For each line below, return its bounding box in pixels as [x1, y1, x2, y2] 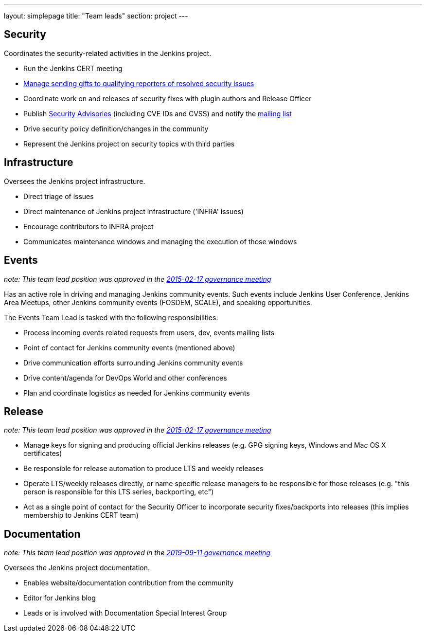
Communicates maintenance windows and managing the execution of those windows [23, 237, 297, 246]
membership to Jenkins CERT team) [23, 511, 139, 520]
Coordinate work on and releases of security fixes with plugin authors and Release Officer [23, 94, 312, 103]
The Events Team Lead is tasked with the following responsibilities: [4, 313, 218, 322]
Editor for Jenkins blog [23, 594, 96, 602]
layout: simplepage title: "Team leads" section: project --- [4, 12, 188, 20]
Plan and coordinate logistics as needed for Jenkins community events [23, 388, 250, 397]
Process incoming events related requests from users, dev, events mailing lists [23, 328, 275, 337]
